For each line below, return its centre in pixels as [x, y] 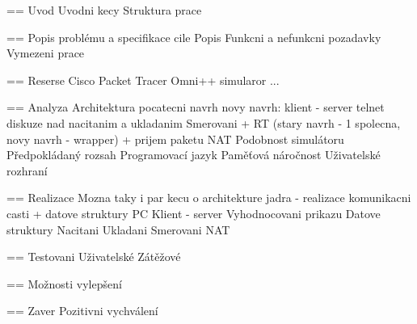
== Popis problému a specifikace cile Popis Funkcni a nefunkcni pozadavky [194, 37]
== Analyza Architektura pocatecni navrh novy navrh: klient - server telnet [196, 107]
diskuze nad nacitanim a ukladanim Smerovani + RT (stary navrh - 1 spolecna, [204, 122]
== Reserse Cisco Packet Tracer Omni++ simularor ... [143, 80]
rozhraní [27, 170]
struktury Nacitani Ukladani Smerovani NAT [118, 229]
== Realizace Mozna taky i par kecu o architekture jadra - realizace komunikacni [209, 198]
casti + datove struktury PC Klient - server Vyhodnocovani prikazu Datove [194, 213]
